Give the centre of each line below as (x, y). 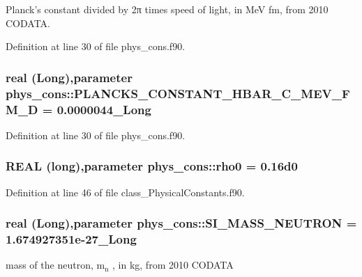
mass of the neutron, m (55, 265)
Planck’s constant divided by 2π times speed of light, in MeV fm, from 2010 (167, 9)
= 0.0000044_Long (97, 109)
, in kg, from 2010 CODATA (173, 265)
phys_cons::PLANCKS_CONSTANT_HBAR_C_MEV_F (178, 93)
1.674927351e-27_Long (71, 239)
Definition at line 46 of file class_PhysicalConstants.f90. (125, 192)
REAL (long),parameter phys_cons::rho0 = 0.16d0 (152, 166)
